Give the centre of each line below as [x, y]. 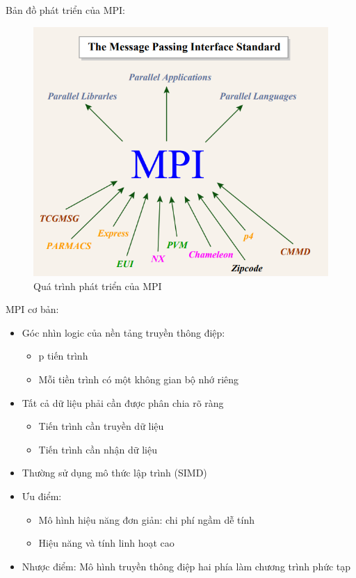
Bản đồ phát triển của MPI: [65, 10]
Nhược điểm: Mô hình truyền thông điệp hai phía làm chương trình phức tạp [186, 566]
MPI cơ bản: [32, 309]
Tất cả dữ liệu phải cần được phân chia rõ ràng [123, 402]
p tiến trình [63, 356]
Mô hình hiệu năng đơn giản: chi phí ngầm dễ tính [146, 519]
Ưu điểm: [42, 496]
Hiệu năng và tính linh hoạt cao [106, 543]
